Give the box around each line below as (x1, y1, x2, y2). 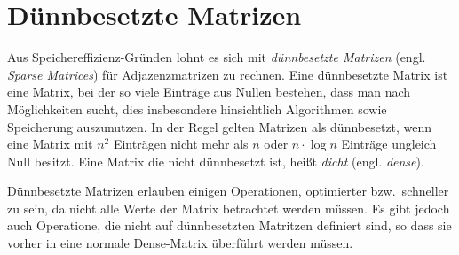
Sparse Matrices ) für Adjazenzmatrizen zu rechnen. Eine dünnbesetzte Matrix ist (7, 65, 448, 83)
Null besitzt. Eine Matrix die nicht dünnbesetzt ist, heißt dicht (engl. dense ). (7, 151, 424, 170)
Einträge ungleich (341, 135, 437, 153)
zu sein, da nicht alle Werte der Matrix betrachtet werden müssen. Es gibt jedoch (7, 198, 450, 217)
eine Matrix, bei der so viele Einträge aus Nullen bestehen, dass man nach (7, 82, 411, 101)
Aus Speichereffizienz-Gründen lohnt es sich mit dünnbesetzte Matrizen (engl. (7, 48, 426, 66)
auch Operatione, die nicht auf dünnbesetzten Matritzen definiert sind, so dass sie (7, 216, 452, 235)
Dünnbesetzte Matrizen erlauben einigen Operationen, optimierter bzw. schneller (7, 182, 449, 200)
